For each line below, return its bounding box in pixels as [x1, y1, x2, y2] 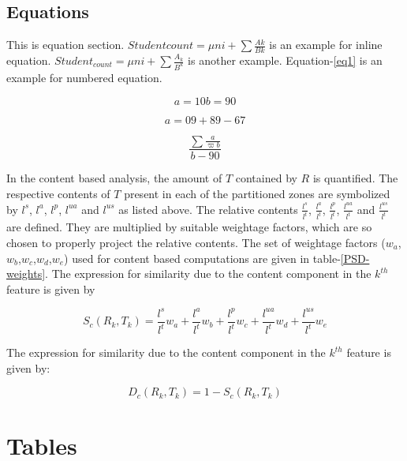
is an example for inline [269, 36, 383, 53]
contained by [235, 170, 297, 186]
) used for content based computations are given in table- [64, 249, 341, 266]
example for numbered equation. [6, 69, 162, 85]
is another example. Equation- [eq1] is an [188, 52, 383, 69]
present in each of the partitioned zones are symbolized [124, 185, 390, 201]
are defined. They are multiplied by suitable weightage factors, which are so [6, 219, 372, 235]
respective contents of [6, 185, 110, 201]
